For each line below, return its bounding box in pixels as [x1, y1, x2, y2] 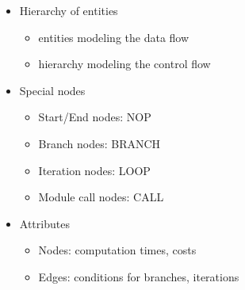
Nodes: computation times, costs [38, 242, 197, 258]
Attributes [19, 215, 70, 231]
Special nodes [19, 82, 86, 98]
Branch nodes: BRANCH [38, 135, 161, 151]
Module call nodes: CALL [38, 189, 164, 205]
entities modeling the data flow [38, 29, 189, 45]
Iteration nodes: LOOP [38, 162, 151, 178]
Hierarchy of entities [19, 2, 118, 18]
